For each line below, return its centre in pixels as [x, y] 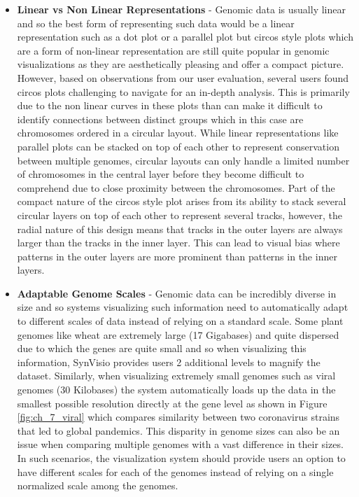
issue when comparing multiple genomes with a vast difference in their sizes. [180, 444]
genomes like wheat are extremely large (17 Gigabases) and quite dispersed [178, 334]
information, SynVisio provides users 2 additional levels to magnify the [169, 362]
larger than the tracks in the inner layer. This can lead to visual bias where [178, 243]
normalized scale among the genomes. [98, 485]
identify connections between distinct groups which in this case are [160, 119]
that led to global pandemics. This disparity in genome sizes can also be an [178, 430]
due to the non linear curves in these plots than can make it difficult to [170, 105]
